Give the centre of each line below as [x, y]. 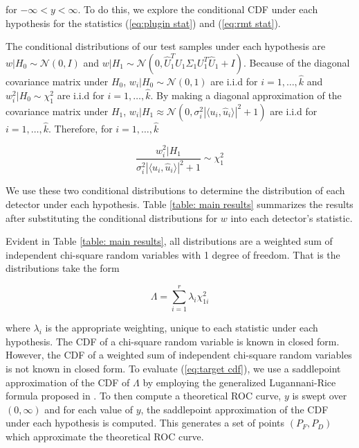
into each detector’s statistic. [292, 217]
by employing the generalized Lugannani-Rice [239, 382]
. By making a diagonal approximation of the [246, 95]
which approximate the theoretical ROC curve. [105, 436]
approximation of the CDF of [68, 382]
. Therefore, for [80, 128]
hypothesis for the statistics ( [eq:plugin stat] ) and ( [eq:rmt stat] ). [143, 23]
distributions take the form [63, 268]
